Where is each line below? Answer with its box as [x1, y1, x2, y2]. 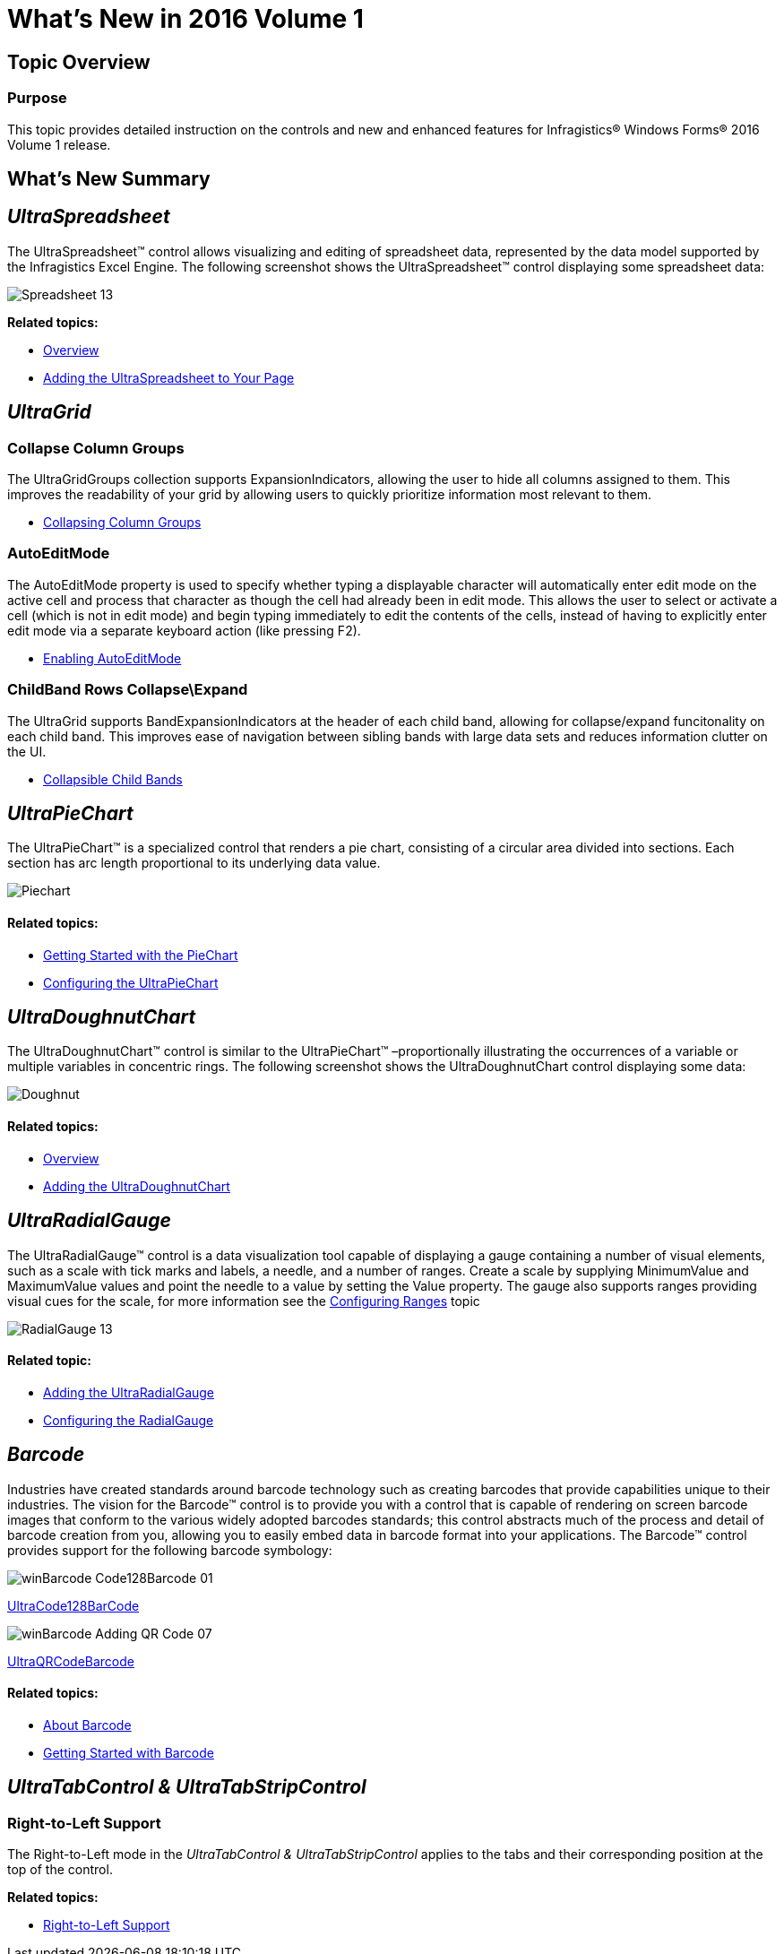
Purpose [7, 89, 67, 108]
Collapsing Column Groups [43, 514, 202, 531]
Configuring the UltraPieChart [43, 974, 219, 990]
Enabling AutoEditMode [43, 650, 182, 666]
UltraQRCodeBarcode [7, 1653, 134, 1669]
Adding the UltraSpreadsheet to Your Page [43, 369, 295, 385]
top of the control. [7, 1862, 113, 1877]
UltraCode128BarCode [7, 1597, 140, 1613]
